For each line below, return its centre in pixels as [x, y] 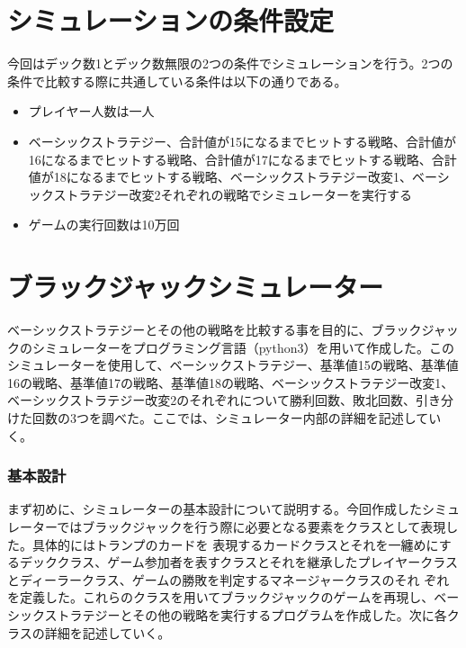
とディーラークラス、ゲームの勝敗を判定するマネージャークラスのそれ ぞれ [229, 579]
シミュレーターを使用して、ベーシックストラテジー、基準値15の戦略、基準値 [233, 365]
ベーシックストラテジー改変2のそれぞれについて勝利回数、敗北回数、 [211, 400]
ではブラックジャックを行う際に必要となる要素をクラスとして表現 [251, 526]
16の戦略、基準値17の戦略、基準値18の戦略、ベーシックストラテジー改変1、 [231, 382]
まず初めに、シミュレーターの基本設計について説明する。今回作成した [215, 509]
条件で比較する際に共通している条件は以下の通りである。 [177, 81]
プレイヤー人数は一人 [91, 111]
